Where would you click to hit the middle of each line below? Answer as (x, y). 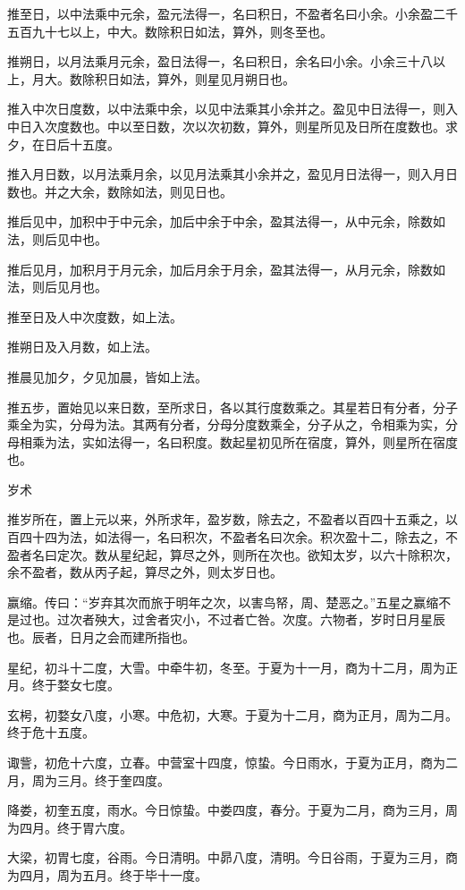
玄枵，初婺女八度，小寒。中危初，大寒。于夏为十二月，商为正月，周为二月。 (232, 714)
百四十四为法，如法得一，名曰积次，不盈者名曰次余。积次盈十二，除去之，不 (232, 537)
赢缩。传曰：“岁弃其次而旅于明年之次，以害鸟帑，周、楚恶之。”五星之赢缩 (223, 602)
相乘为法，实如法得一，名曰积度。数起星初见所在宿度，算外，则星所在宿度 (238, 441)
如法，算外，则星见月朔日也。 (207, 78)
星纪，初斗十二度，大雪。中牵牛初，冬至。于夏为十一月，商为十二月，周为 (226, 667)
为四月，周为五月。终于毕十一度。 (107, 874)
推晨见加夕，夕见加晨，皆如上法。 (107, 376)
